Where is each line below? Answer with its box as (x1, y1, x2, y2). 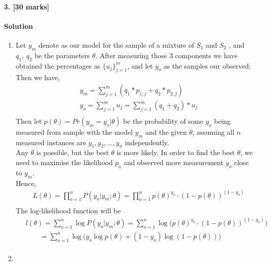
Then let (15, 115, 42, 126)
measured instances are (15, 137, 86, 147)
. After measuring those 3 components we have (95, 50, 238, 60)
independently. (125, 137, 169, 147)
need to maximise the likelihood (15, 157, 113, 168)
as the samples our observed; (164, 60, 251, 71)
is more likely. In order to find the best (116, 147, 235, 158)
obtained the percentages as (15, 60, 100, 71)
